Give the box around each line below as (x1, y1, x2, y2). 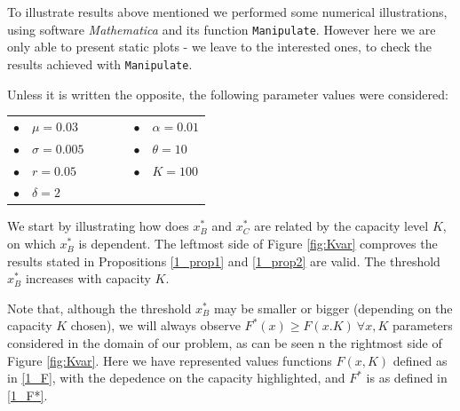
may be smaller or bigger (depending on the (213, 298, 453, 317)
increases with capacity (25, 269, 151, 288)
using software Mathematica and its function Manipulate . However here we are (7, 20, 436, 38)
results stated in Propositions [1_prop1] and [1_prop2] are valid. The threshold (7, 251, 440, 270)
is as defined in (366, 368, 448, 387)
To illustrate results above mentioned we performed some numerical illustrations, (7, 3, 448, 20)
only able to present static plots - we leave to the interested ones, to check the (7, 37, 432, 56)
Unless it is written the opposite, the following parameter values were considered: (7, 84, 448, 103)
